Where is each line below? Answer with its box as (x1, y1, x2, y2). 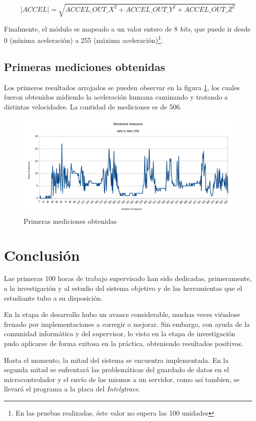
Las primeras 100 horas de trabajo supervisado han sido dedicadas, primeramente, (4, 273, 252, 283)
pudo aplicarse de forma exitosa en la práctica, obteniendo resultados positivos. (4, 338, 243, 349)
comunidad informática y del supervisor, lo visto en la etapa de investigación (4, 328, 235, 339)
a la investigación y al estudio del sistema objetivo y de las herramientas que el (4, 283, 242, 293)
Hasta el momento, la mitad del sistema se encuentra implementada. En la (4, 354, 229, 365)
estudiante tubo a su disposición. (4, 292, 103, 303)
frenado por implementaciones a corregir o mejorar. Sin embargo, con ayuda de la (4, 318, 250, 329)
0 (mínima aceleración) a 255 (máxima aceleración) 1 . (4, 34, 163, 45)
